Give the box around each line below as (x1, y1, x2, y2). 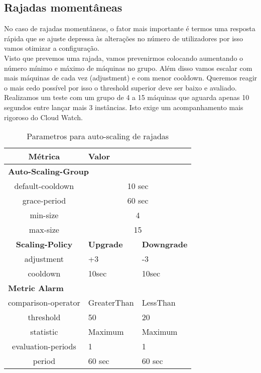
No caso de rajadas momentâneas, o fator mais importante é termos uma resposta (4, 23, 255, 34)
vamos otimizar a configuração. (4, 43, 99, 53)
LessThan (142, 297, 176, 309)
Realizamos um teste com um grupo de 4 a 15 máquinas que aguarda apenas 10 (4, 92, 249, 103)
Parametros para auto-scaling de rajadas (27, 130, 169, 142)
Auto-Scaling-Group (8, 165, 89, 177)
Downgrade (142, 238, 188, 250)
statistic (30, 326, 58, 338)
